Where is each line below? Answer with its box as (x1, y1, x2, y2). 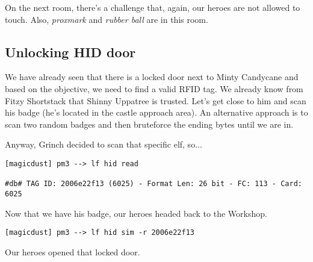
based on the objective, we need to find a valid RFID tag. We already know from (5, 82, 303, 95)
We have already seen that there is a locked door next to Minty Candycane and (5, 70, 299, 83)
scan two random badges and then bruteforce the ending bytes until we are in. (5, 117, 294, 130)
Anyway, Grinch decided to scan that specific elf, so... (5, 138, 202, 151)
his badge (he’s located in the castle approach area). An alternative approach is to (5, 106, 308, 119)
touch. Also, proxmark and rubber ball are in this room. (5, 13, 208, 25)
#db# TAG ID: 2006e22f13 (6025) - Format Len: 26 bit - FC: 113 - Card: (5, 179, 302, 189)
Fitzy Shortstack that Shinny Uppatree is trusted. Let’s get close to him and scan (5, 94, 306, 107)
